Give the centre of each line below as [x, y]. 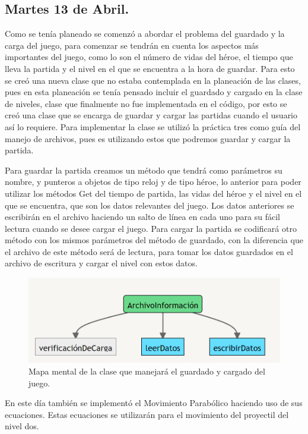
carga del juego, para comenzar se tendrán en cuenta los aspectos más [132, 45]
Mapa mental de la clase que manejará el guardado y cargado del [147, 371]
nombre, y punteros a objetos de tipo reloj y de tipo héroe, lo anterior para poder [153, 182]
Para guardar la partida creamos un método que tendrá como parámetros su [144, 170]
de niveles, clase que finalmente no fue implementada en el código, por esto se [146, 103]
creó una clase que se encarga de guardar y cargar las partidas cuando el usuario [151, 115]
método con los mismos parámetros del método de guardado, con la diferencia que [154, 240]
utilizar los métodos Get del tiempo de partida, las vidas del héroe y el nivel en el [153, 193]
